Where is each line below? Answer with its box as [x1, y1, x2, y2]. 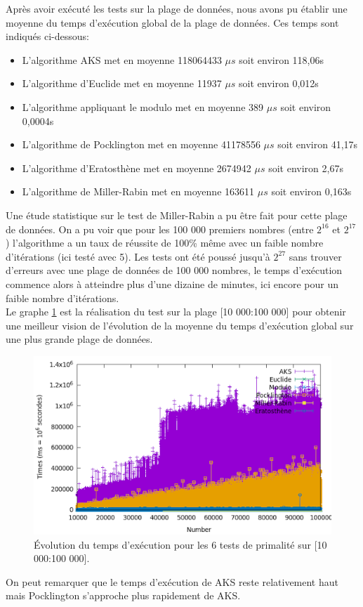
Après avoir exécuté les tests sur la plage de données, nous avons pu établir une [6, 1, 348, 15]
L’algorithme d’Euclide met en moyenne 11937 [22, 76, 222, 91]
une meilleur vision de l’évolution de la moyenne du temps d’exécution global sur [6, 318, 354, 332]
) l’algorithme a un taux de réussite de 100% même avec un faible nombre [6, 235, 324, 250]
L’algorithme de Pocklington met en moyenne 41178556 [22, 137, 260, 152]
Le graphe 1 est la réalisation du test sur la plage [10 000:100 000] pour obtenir [6, 304, 346, 319]
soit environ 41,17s [277, 137, 358, 152]
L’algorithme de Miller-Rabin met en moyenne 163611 [22, 184, 255, 199]
